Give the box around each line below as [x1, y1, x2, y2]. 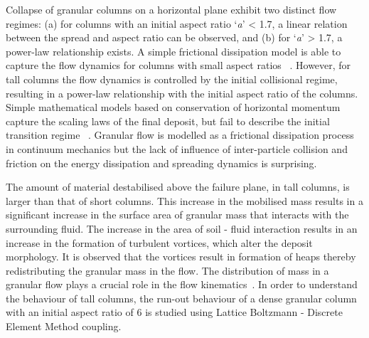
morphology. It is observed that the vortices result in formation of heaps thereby [6, 249, 356, 264]
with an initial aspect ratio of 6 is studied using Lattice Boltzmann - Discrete [6, 305, 343, 319]
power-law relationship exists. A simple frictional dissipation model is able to [6, 43, 341, 58]
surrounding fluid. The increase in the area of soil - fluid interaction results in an [6, 221, 358, 236]
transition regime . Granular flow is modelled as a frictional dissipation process [6, 127, 354, 142]
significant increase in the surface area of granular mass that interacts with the [6, 207, 349, 222]
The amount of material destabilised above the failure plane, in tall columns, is [6, 179, 350, 194]
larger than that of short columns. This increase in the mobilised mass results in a [6, 193, 363, 208]
